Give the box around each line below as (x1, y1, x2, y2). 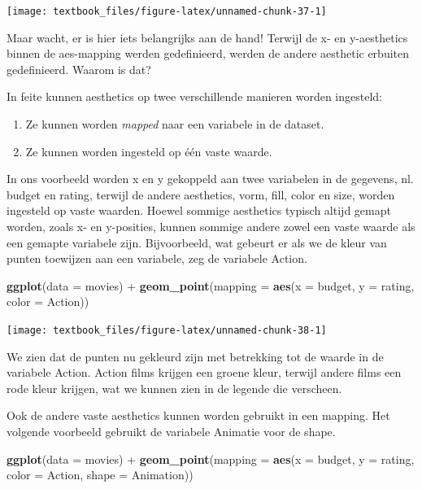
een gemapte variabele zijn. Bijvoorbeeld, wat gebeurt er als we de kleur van (7, 234, 387, 251)
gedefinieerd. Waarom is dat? (7, 60, 151, 77)
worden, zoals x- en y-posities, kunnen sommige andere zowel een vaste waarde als (7, 218, 415, 234)
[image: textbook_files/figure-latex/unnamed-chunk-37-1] (7, 6, 327, 17)
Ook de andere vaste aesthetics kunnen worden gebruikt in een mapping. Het (7, 407, 390, 424)
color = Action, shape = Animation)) (7, 466, 194, 483)
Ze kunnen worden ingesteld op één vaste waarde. (25, 142, 272, 159)
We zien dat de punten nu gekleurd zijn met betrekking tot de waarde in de (7, 347, 384, 365)
